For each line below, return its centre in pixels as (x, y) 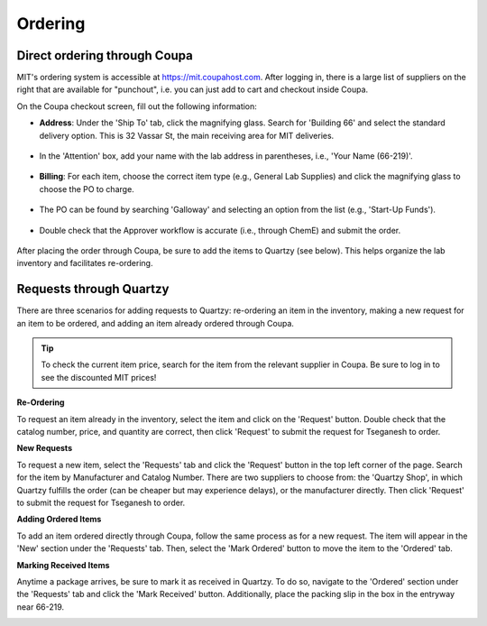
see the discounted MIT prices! (99, 377)
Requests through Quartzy (93, 289)
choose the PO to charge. (87, 189)
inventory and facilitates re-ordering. (85, 263)
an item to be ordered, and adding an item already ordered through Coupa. (156, 323)
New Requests (44, 448)
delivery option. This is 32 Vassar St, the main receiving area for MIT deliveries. (187, 135)
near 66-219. (41, 607)
